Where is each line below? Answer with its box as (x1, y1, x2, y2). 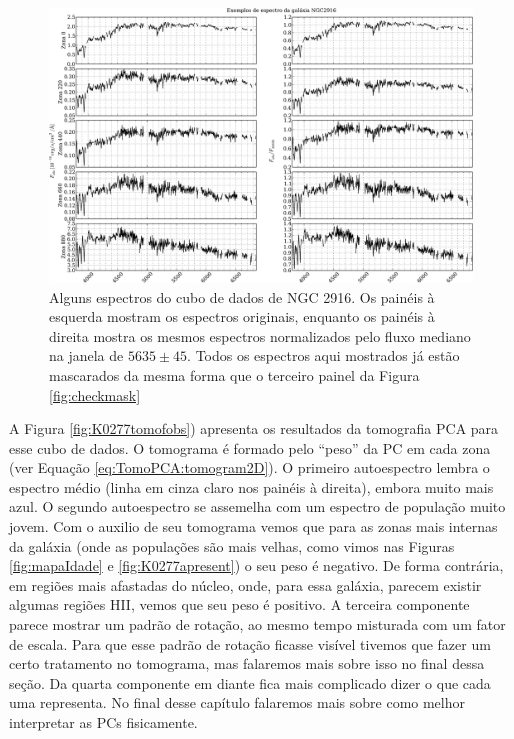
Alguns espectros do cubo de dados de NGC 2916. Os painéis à (49, 286, 435, 307)
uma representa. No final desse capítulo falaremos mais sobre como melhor (9, 692, 465, 713)
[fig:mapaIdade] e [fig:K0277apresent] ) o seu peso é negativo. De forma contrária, (9, 555, 504, 576)
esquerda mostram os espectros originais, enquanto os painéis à (49, 306, 435, 327)
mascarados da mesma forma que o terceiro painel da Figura (49, 364, 420, 385)
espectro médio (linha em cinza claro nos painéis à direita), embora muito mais (9, 476, 494, 497)
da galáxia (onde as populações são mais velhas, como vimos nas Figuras (9, 535, 455, 556)
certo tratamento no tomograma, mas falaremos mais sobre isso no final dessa (9, 653, 485, 674)
